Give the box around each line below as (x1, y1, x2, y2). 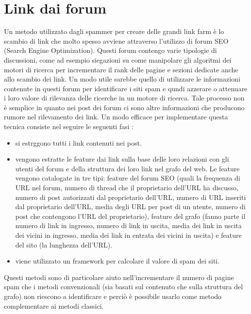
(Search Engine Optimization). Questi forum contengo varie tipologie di (4, 45, 217, 55)
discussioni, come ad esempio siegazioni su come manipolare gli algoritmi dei (4, 54, 232, 65)
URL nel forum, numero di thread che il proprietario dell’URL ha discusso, (15, 182, 238, 193)
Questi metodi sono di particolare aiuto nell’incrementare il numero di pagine (4, 272, 234, 282)
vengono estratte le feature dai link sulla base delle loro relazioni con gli (15, 154, 229, 164)
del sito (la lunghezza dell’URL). (15, 239, 112, 249)
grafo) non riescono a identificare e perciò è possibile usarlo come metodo (4, 291, 222, 301)
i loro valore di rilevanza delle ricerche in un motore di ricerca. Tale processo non (4, 93, 245, 103)
